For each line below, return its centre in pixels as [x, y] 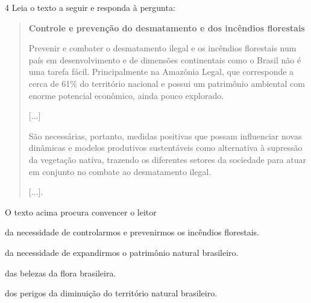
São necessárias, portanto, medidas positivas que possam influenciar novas [165, 136]
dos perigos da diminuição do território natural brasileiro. [111, 293]
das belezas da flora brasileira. [61, 273]
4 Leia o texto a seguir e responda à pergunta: [90, 7]
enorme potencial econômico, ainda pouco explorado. [126, 95]
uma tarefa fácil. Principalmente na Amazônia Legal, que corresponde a [161, 72]
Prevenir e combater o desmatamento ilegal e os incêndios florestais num [162, 48]
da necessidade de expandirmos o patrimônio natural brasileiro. [122, 252]
